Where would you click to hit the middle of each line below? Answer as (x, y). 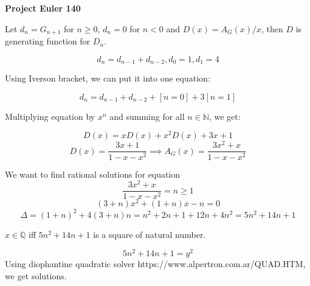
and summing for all (147, 116)
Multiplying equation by (50, 116)
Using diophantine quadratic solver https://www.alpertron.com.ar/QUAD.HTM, (155, 264)
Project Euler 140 (43, 8)
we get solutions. (36, 276)
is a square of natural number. (150, 234)
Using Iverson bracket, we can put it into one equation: (108, 78)
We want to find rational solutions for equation (93, 174)
